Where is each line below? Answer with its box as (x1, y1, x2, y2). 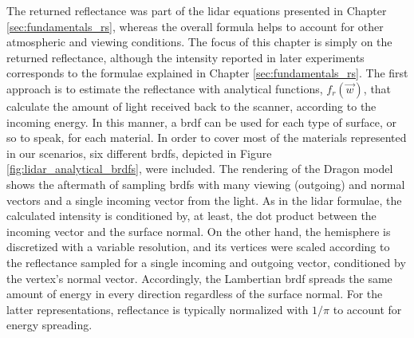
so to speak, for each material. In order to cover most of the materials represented (6, 129, 407, 146)
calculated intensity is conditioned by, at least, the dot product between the (6, 207, 377, 224)
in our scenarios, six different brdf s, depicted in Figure (6, 144, 272, 161)
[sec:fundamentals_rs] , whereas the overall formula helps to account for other (6, 18, 384, 34)
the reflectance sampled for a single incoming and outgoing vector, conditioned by (6, 253, 406, 270)
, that (363, 80, 392, 96)
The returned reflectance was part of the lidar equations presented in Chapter (6, 2, 387, 18)
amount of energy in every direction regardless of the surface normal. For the (6, 285, 383, 302)
